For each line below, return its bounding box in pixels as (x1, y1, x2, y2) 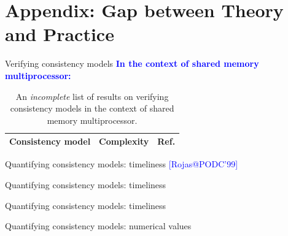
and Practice (5, 21, 114, 47)
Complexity (99, 135, 149, 148)
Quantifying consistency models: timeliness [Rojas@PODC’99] (5, 158, 238, 170)
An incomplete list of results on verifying (15, 89, 169, 102)
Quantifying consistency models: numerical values (5, 219, 192, 232)
